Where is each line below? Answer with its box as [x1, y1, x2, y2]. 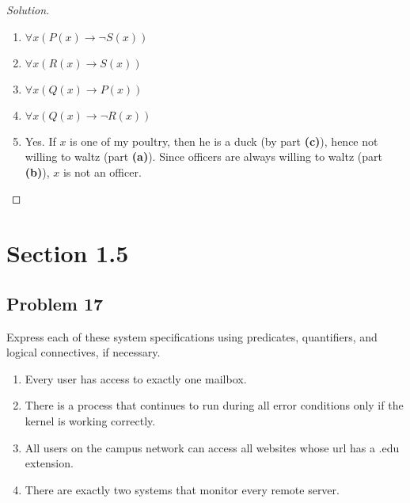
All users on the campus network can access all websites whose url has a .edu [25, 439, 400, 455]
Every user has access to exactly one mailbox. [25, 370, 247, 387]
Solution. [6, 2, 50, 17]
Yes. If [25, 132, 56, 149]
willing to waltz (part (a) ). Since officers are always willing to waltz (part [25, 148, 382, 165]
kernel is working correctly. [25, 412, 156, 429]
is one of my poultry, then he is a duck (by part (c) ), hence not [70, 132, 378, 149]
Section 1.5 [6, 237, 129, 269]
